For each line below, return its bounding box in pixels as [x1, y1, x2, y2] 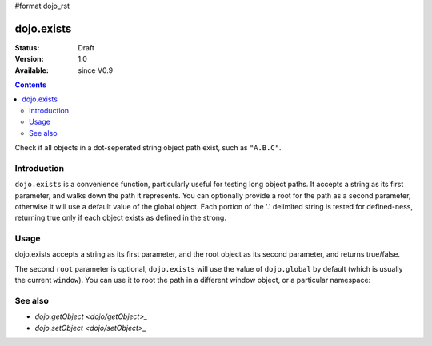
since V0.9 [78, 65, 114, 75]
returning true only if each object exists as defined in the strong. [14, 213, 227, 223]
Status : [14, 42, 40, 52]
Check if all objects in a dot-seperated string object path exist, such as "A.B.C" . [14, 143, 282, 153]
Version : [14, 54, 44, 64]
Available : [14, 65, 50, 75]
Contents [14, 80, 47, 89]
